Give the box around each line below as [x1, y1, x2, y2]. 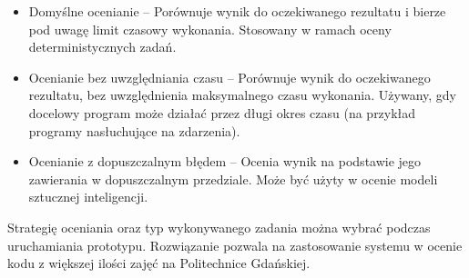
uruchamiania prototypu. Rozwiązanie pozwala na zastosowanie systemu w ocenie [7, 235, 463, 254]
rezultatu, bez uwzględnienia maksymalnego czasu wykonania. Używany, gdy [28, 85, 456, 104]
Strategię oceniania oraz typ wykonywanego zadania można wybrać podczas [7, 217, 431, 236]
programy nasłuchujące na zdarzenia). [28, 121, 240, 140]
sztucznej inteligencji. [28, 187, 148, 206]
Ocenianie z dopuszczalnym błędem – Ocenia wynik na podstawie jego [28, 152, 422, 171]
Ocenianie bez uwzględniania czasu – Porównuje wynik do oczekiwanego [28, 67, 431, 86]
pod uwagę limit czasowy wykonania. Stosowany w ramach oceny [28, 19, 392, 38]
